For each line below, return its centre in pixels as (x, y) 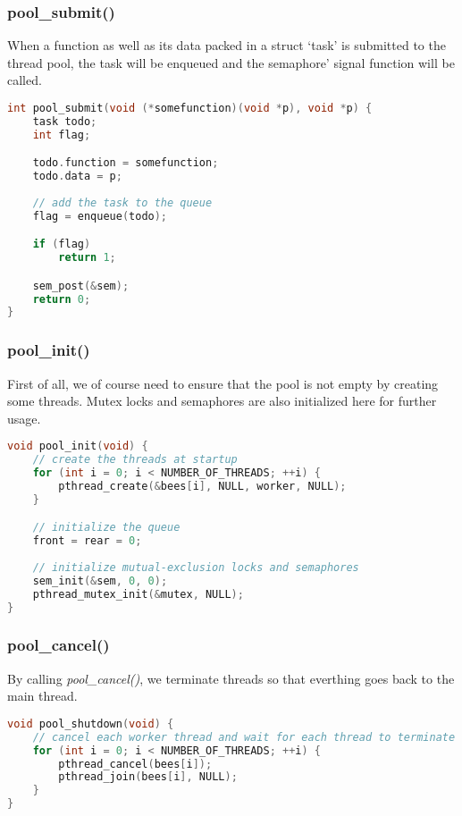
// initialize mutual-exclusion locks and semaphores (196, 568)
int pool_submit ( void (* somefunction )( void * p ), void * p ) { (190, 108)
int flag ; (62, 135)
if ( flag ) (62, 244)
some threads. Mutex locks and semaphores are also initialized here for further (222, 401)
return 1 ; (87, 258)
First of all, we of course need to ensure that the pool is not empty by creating (223, 383)
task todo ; (65, 121)
